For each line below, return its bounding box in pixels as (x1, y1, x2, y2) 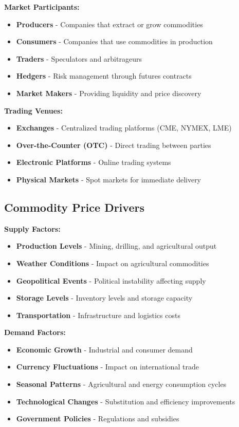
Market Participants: (4, 2, 80, 12)
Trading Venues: (4, 105, 63, 116)
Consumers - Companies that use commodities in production (16, 36, 213, 47)
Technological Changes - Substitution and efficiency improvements (16, 396, 235, 406)
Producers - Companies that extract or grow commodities (16, 18, 203, 29)
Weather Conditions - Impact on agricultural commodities (16, 257, 209, 268)
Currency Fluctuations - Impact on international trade (16, 361, 199, 372)
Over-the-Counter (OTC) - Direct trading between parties (16, 139, 211, 150)
